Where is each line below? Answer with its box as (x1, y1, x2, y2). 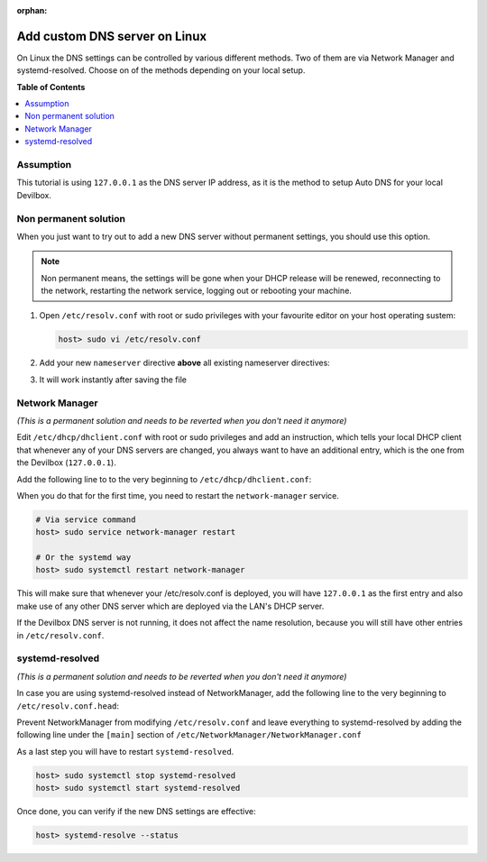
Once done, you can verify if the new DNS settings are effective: (16, 806, 256, 817)
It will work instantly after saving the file (39, 374, 187, 385)
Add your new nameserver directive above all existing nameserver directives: (39, 357, 331, 369)
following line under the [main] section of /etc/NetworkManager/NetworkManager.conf (16, 729, 363, 740)
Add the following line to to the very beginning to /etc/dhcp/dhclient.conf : (16, 473, 312, 484)
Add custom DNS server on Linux (16, 28, 207, 44)
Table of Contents (16, 81, 86, 92)
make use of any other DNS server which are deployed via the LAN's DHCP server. (16, 601, 325, 611)
